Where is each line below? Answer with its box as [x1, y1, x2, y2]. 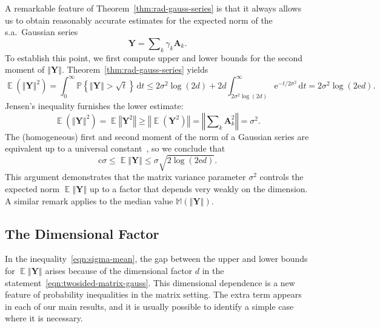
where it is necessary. [5, 312, 83, 324]
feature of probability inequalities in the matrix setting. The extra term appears [5, 288, 302, 301]
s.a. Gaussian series [5, 25, 78, 38]
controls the [259, 170, 304, 183]
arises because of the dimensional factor [45, 264, 193, 277]
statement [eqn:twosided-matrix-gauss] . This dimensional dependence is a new [5, 276, 295, 289]
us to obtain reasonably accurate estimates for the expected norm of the [5, 13, 273, 26]
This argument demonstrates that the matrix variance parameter [5, 170, 246, 183]
